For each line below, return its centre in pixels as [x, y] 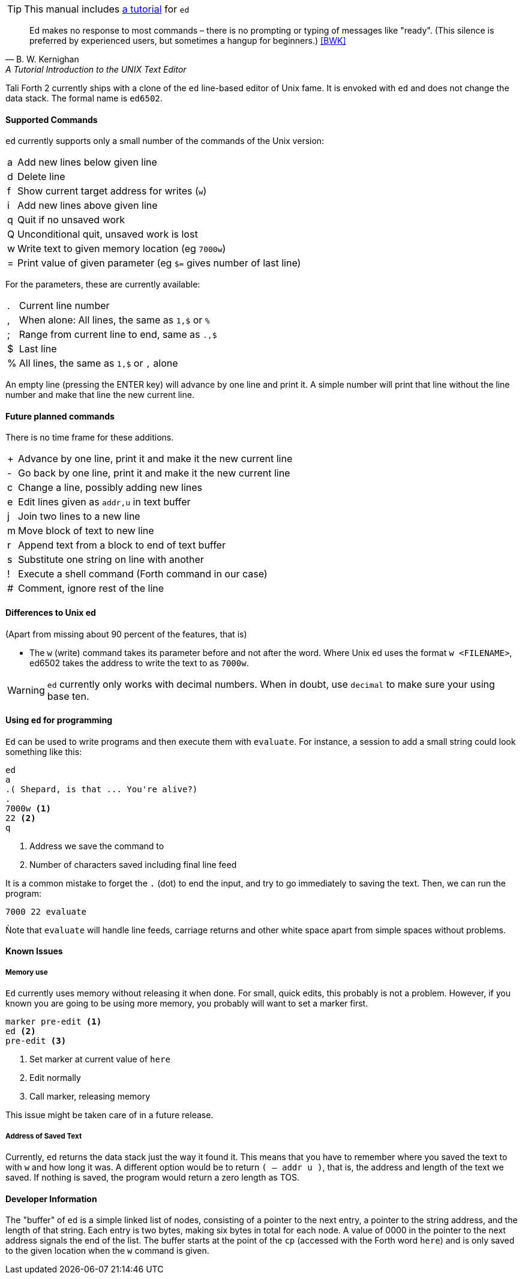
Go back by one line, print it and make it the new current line [154, 473]
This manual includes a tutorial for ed [107, 9]
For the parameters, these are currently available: [103, 284]
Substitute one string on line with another [111, 560]
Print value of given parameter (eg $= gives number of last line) [159, 263]
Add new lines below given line [87, 162]
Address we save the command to [97, 846]
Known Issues [34, 951]
